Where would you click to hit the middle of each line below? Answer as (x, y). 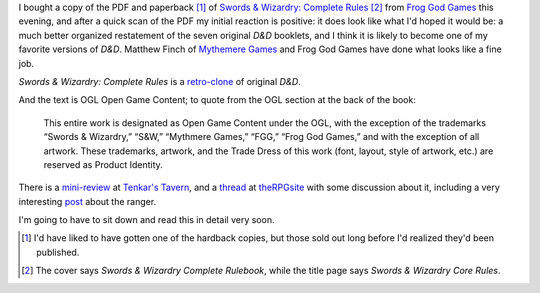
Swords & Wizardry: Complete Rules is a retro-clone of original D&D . (160, 81)
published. (58, 252)
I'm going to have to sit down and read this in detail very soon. (146, 220)
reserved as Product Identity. (103, 164)
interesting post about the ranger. (87, 201)
